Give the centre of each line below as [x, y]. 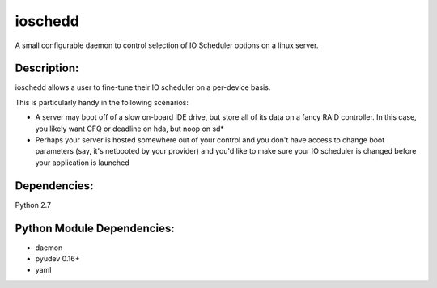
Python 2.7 [33, 205]
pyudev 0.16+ [57, 258]
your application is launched [82, 163]
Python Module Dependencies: [95, 228]
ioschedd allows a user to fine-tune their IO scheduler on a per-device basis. [143, 87]
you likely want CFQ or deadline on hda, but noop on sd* [129, 129]
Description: [47, 68]
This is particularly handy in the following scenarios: [102, 102]
